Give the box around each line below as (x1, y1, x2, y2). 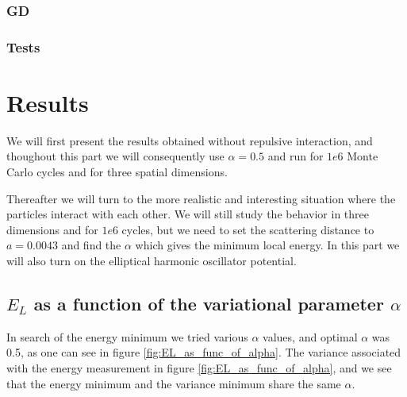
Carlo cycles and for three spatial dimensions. (6, 164, 228, 179)
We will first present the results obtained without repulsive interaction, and (6, 132, 373, 148)
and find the (61, 237, 121, 253)
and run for (267, 148, 324, 164)
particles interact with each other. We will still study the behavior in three (6, 206, 369, 222)
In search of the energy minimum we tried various (6, 328, 248, 345)
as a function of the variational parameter (33, 291, 384, 315)
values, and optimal (263, 328, 358, 345)
